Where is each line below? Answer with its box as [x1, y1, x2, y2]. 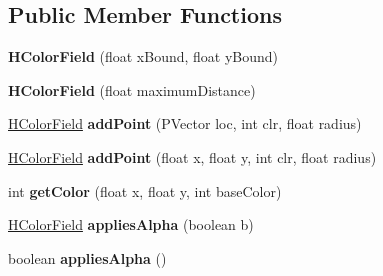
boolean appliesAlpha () [8, 247, 167, 268]
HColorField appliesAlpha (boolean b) [8, 214, 254, 235]
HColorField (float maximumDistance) [8, 79, 256, 100]
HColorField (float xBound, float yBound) [8, 46, 279, 67]
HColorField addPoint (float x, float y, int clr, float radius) [8, 146, 377, 167]
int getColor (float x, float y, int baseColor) [8, 180, 282, 201]
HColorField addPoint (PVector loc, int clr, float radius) [8, 113, 362, 134]
